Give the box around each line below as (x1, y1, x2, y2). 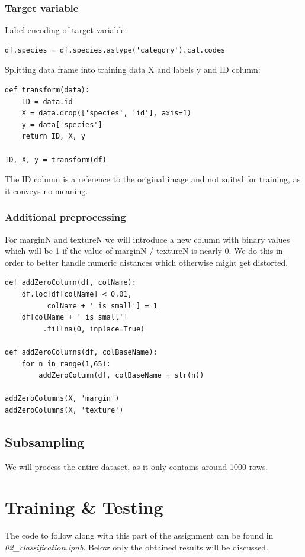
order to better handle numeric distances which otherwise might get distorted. (5, 256, 288, 268)
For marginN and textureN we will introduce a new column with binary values (5, 233, 290, 245)
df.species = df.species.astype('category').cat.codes (5, 46, 226, 54)
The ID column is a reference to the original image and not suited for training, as (5, 173, 301, 185)
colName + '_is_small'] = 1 (47, 301, 158, 310)
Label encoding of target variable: (5, 24, 127, 36)
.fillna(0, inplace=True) (43, 324, 145, 333)
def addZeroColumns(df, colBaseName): (5, 347, 158, 356)
